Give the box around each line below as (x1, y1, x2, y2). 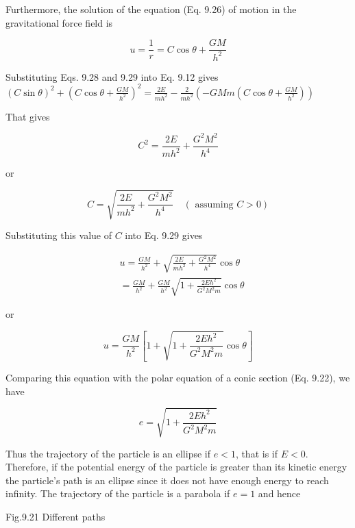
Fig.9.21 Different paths (5, 510, 106, 524)
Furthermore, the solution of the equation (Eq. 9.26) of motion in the (5, 2, 297, 16)
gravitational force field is (5, 15, 113, 29)
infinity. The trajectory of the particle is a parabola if (5, 486, 230, 501)
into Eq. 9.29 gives (125, 228, 203, 242)
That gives (5, 109, 50, 123)
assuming (195, 199, 234, 210)
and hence (258, 486, 301, 501)
